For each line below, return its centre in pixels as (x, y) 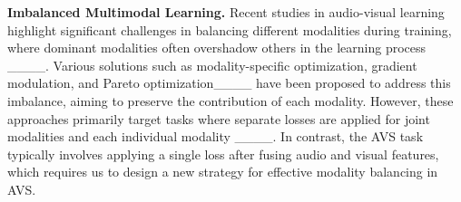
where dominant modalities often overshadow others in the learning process (217, 48)
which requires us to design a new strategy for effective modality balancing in (223, 172)
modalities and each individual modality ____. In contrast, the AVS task (216, 136)
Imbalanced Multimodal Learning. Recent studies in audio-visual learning (226, 12)
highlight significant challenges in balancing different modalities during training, (230, 29)
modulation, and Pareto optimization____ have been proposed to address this (229, 83)
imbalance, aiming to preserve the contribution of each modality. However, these (230, 100)
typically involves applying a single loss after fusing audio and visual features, (223, 154)
